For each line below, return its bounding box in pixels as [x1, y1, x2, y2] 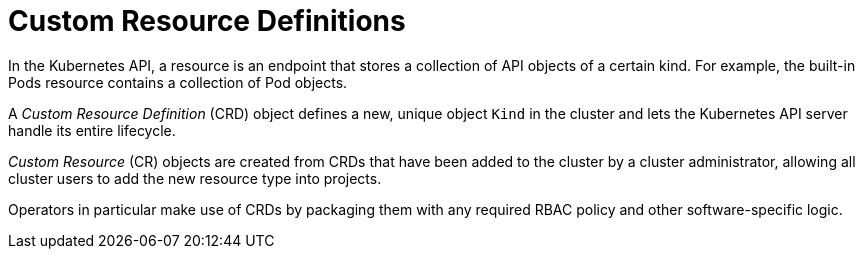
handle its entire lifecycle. [8, 121, 176, 139]
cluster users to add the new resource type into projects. [8, 169, 382, 187]
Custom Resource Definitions [8, 4, 406, 38]
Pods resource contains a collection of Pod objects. [8, 73, 348, 91]
